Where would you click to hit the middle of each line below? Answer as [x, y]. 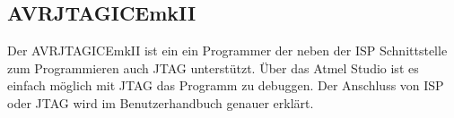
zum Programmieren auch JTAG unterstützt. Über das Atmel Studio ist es [213, 67]
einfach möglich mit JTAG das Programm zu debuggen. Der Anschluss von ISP [226, 85]
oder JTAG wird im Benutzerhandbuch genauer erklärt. [161, 102]
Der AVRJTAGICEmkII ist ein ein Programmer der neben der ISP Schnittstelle [227, 51]
